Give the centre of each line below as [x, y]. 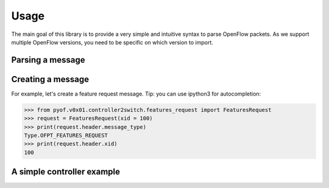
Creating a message [50, 79]
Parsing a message [48, 60]
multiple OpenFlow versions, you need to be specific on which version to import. [112, 42]
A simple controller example [66, 172]
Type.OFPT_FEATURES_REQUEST [66, 136]
